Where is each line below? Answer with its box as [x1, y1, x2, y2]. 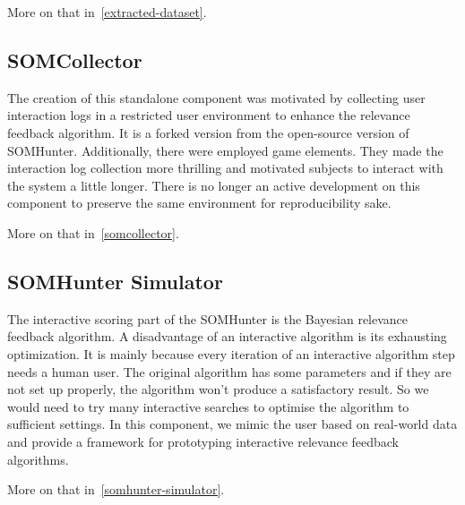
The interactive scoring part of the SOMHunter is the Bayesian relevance [7, 309, 409, 328]
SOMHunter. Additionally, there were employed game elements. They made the [7, 141, 443, 159]
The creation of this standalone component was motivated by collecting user [7, 88, 426, 107]
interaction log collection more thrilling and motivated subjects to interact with [7, 158, 443, 177]
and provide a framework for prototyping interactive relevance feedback [7, 432, 400, 450]
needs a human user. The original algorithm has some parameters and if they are [7, 362, 452, 381]
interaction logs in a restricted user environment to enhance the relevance [7, 106, 410, 124]
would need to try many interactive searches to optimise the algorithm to [7, 397, 409, 415]
